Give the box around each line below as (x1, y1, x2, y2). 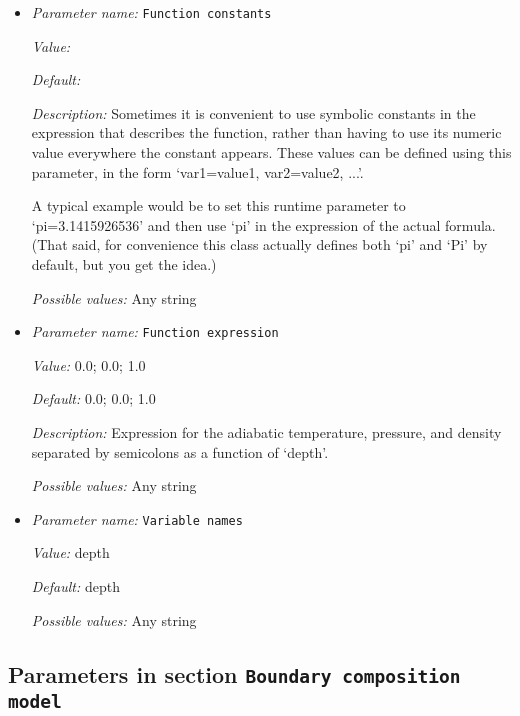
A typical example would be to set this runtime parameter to (31, 195, 406, 216)
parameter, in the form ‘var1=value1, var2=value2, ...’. (31, 161, 364, 182)
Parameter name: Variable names (31, 508, 243, 529)
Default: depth (31, 576, 120, 597)
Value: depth (31, 542, 110, 563)
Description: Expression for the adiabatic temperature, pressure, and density (31, 422, 502, 443)
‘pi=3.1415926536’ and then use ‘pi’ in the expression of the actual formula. (31, 214, 496, 235)
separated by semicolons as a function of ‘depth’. (31, 441, 329, 462)
